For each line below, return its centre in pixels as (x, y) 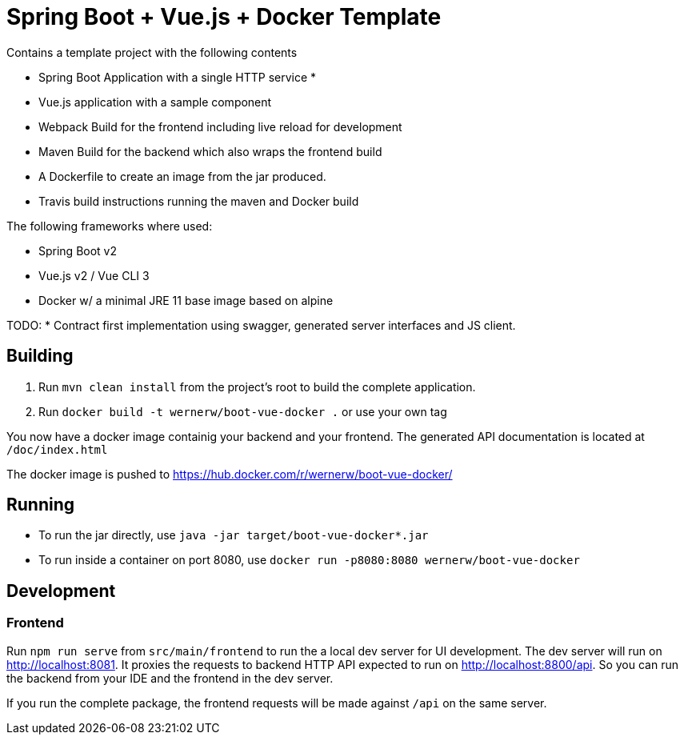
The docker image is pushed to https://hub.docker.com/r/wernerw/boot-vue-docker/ (230, 474)
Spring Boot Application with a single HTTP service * (178, 77)
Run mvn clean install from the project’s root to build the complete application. (257, 387)
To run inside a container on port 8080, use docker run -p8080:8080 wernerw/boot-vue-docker (309, 560)
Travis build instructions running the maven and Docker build (199, 201)
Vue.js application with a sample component (155, 102)
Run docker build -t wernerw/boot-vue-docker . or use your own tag (243, 411)
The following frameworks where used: (110, 226)
